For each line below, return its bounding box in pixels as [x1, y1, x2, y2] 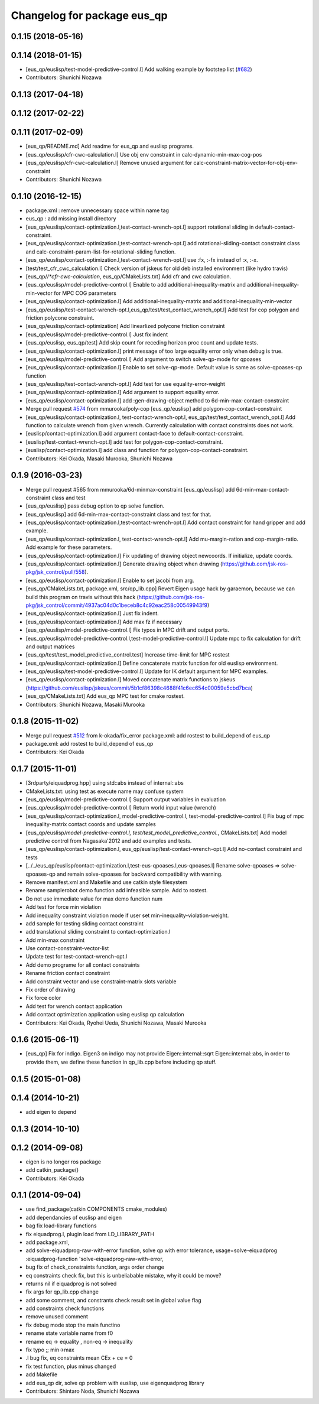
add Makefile [25, 1371, 58, 1378]
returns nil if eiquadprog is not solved [25, 1280, 117, 1287]
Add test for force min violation [25, 903, 102, 911]
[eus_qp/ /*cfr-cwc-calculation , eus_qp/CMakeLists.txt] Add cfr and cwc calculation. [25, 273, 232, 280]
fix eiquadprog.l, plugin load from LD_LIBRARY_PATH [25, 1230, 155, 1237]
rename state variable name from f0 [25, 1330, 113, 1337]
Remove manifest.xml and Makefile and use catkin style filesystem [25, 878, 188, 886]
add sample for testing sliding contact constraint [25, 919, 144, 927]
